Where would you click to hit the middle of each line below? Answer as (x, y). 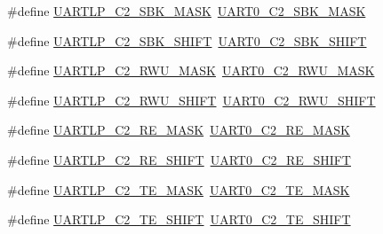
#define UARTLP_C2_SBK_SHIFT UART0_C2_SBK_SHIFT (187, 40)
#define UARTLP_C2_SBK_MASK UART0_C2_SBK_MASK (187, 11)
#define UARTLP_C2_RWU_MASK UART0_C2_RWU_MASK (191, 70)
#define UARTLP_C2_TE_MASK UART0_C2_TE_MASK (179, 189)
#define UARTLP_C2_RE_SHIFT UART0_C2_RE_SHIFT (179, 159)
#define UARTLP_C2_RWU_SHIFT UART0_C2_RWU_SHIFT (191, 100)
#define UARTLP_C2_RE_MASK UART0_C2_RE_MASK (179, 130)
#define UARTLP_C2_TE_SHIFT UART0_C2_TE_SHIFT (179, 219)
